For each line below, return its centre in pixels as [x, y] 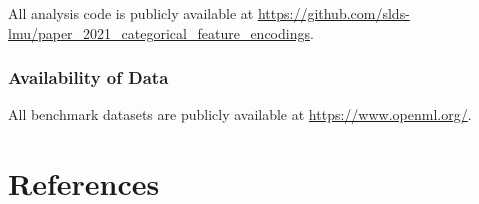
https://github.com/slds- [333, 13]
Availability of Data [88, 77]
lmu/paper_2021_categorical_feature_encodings [159, 32]
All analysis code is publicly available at [131, 13]
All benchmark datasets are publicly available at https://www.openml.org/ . [240, 114]
